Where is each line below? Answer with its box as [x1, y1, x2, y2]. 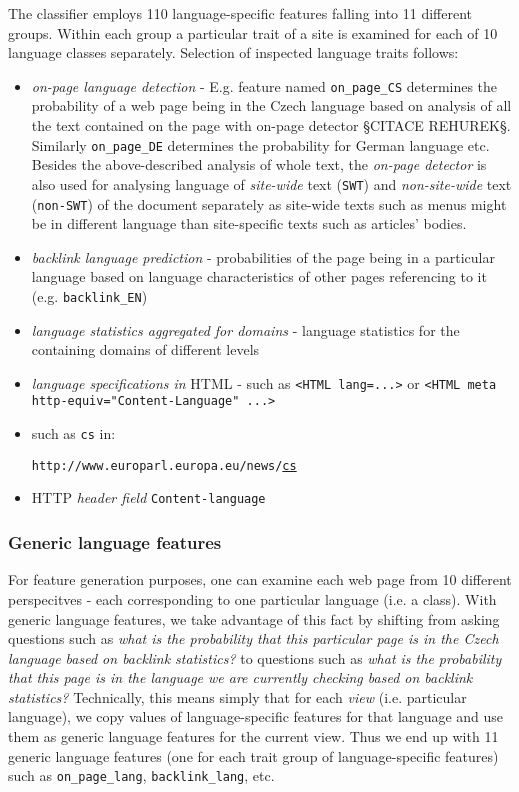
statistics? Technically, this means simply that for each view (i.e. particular [8, 686, 467, 707]
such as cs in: [31, 423, 116, 444]
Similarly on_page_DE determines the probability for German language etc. [31, 134, 490, 155]
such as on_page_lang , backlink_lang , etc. [8, 765, 275, 786]
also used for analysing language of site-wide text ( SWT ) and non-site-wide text [31, 173, 512, 194]
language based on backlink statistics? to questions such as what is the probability [8, 647, 502, 668]
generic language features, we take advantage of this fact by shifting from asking [8, 608, 500, 629]
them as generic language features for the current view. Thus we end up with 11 [8, 726, 499, 747]
